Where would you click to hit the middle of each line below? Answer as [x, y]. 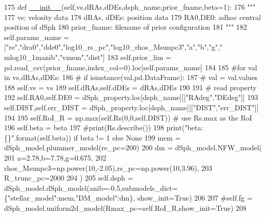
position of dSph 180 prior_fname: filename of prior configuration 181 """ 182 [126, 27]
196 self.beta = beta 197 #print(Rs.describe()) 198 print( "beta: [104, 127]
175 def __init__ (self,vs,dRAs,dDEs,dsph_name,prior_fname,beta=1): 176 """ [130, 7]
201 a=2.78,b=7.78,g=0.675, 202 [55, 157]
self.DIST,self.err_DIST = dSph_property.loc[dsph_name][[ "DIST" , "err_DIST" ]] [131, 107]
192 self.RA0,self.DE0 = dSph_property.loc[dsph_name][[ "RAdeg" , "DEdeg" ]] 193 [131, 97]
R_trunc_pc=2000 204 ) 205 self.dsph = [69, 178]
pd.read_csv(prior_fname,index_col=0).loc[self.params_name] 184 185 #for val [131, 67]
